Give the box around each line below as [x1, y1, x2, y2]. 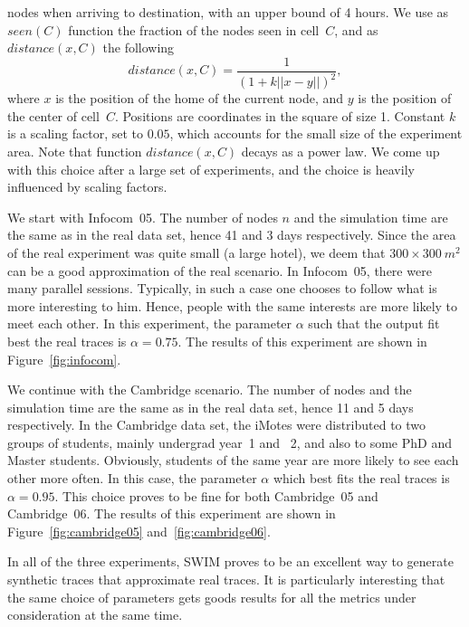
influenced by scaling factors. [7, 177, 167, 196]
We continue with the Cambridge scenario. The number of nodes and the [7, 380, 412, 399]
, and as [334, 20, 378, 39]
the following [102, 38, 175, 57]
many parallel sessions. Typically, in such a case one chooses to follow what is [7, 279, 437, 298]
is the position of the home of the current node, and [55, 89, 344, 108]
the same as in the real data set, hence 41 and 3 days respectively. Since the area [7, 225, 456, 244]
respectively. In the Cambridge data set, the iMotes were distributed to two [7, 415, 426, 434]
